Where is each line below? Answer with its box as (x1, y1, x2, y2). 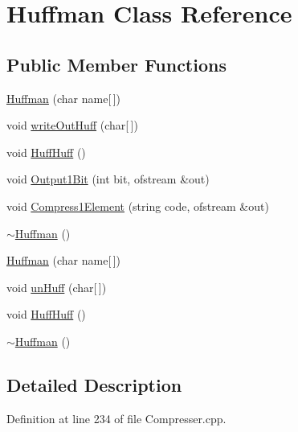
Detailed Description (6, 372, 182, 397)
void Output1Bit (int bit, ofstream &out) (6, 171, 210, 187)
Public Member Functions (6, 51, 227, 76)
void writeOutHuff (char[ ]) (6, 117, 138, 134)
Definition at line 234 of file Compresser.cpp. (6, 409, 227, 426)
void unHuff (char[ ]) (6, 278, 107, 295)
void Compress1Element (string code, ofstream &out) (6, 197, 269, 214)
